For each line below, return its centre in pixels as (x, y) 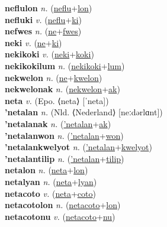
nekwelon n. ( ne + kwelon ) (54, 77)
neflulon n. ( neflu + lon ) (49, 8)
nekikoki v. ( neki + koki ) (49, 54)
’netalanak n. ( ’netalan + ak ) (58, 123)
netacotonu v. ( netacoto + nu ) (60, 216)
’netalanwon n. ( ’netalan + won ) (64, 135)
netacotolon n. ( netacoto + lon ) (63, 205)
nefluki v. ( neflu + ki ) (43, 19)
